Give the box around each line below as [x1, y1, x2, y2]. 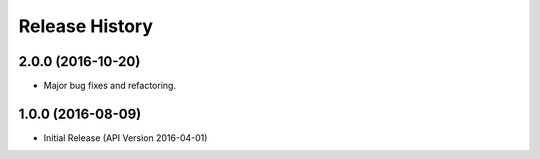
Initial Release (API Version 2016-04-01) [43, 131, 208, 144]
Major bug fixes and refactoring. [43, 80, 177, 92]
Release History [18, 15, 154, 37]
